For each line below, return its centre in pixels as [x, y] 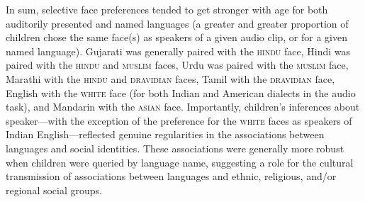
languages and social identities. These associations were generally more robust [175, 148]
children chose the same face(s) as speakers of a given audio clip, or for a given [177, 37]
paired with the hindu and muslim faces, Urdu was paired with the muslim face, [177, 65]
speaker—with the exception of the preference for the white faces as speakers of [179, 120]
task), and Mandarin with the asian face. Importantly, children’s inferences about [183, 107]
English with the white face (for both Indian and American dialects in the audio [181, 92]
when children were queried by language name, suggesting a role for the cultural [180, 162]
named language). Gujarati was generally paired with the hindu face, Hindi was [178, 51]
